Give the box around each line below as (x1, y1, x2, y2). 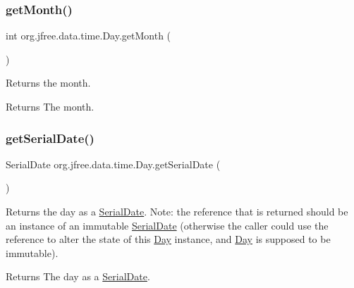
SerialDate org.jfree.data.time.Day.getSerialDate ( (6, 156, 221, 171)
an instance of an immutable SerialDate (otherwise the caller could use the (6, 218, 329, 232)
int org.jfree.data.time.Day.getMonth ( (6, 28, 171, 43)
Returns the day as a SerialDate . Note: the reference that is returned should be (6, 204, 348, 218)
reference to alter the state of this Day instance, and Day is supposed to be (6, 232, 331, 246)
